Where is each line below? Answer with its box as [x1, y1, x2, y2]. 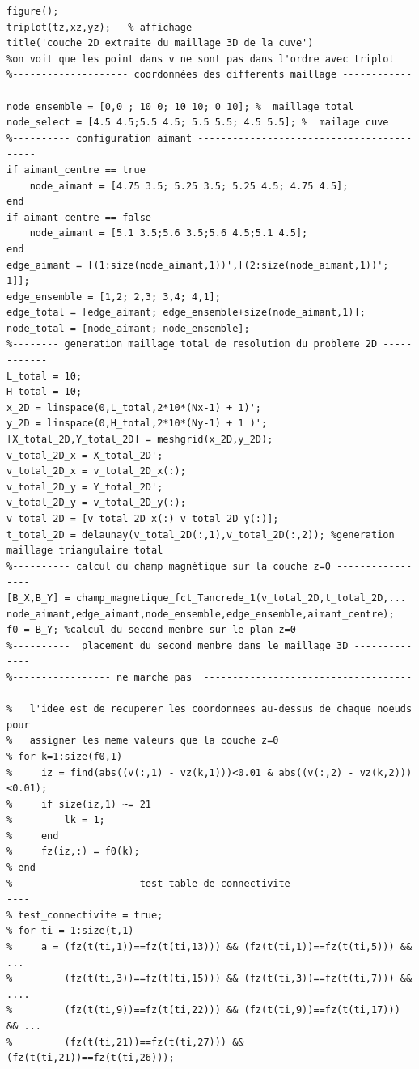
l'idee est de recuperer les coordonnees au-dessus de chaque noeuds [29, 703, 413, 715]
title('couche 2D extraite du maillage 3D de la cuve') [6, 37, 314, 49]
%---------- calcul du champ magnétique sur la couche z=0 [6, 560, 331, 572]
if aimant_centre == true [6, 163, 146, 176]
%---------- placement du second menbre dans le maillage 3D [6, 639, 349, 651]
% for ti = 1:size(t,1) [6, 925, 134, 937]
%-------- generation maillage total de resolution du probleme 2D [6, 338, 378, 350]
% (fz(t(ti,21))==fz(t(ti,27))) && [6, 1036, 244, 1048]
